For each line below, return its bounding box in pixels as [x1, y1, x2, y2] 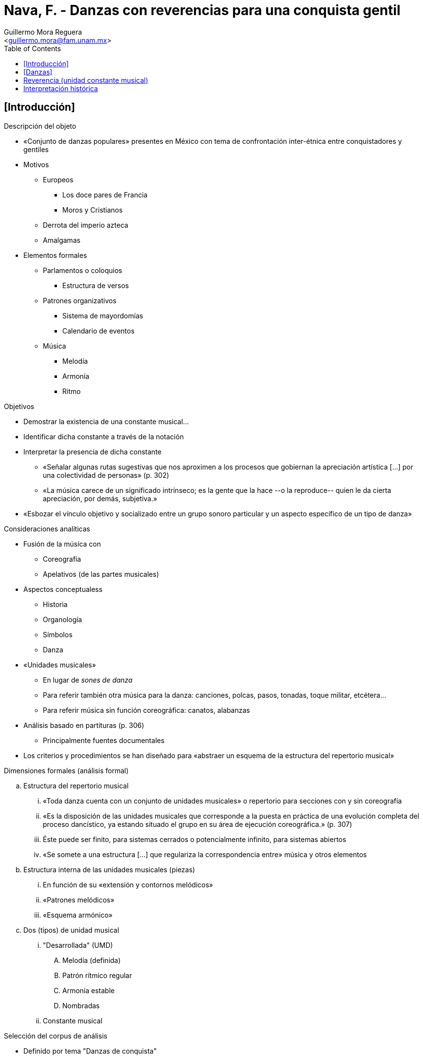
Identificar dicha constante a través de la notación [23, 432, 184, 441]
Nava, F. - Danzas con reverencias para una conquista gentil [4, 2, 401, 19]
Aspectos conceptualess [23, 585, 103, 593]
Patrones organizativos [43, 296, 117, 305]
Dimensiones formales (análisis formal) [4, 766, 129, 775]
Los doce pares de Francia [62, 190, 147, 199]
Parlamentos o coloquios [43, 266, 122, 275]
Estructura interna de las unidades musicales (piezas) [23, 865, 195, 874]
